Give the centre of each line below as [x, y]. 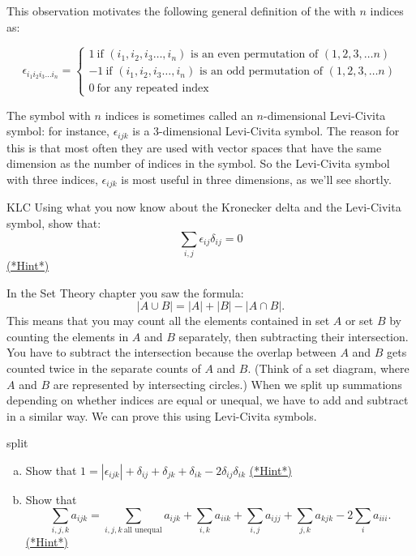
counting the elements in [68, 336]
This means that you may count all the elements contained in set [168, 321]
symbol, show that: [54, 223]
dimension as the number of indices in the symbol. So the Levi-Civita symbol [198, 163]
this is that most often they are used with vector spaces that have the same [194, 147]
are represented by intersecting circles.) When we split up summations [227, 384]
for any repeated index [153, 88]
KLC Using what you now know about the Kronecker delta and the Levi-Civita [204, 207]
